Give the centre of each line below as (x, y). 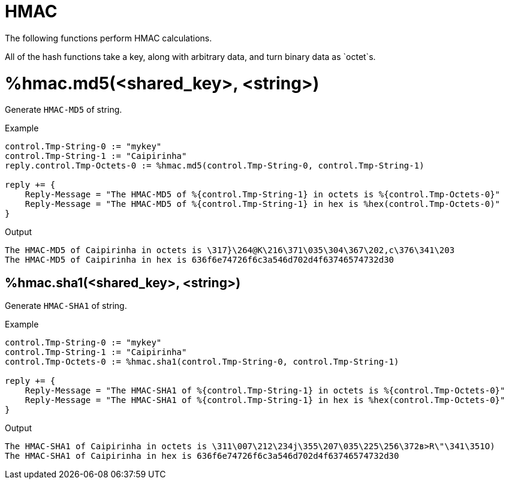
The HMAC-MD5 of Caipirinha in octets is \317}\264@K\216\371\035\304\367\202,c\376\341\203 (230, 250)
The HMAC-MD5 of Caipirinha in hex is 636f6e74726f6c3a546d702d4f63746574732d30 (200, 260)
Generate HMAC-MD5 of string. (64, 110)
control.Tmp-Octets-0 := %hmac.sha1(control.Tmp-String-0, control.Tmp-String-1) (202, 362)
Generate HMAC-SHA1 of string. (66, 306)
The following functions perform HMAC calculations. (109, 38)
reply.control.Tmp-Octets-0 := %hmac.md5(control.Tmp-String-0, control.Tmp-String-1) (215, 166)
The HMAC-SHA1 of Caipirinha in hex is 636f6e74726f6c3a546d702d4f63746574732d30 (202, 456)
